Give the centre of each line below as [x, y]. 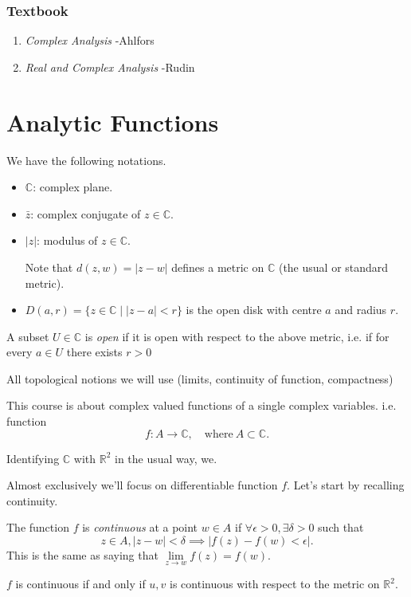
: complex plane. [73, 187]
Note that [49, 267]
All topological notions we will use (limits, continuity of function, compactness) [200, 378]
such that [341, 527]
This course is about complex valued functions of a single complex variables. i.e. [202, 405]
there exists [94, 352]
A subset [28, 336]
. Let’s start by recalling [346, 485]
